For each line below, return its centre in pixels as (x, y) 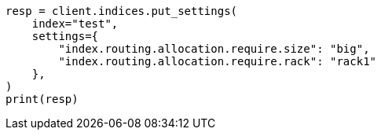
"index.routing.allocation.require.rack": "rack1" (218, 61)
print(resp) (42, 99)
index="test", (75, 24)
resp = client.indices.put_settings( (122, 11)
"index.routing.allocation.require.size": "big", (214, 49)
